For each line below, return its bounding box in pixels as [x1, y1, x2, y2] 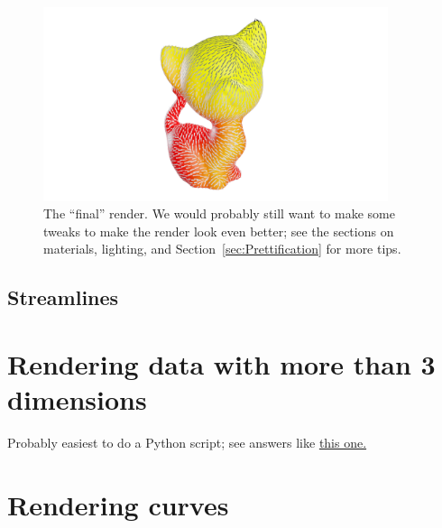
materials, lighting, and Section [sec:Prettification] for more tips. [43, 239, 401, 258]
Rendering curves [7, 486, 229, 523]
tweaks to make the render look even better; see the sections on [43, 221, 394, 240]
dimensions [7, 381, 147, 418]
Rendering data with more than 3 [7, 345, 436, 382]
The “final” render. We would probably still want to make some [43, 204, 395, 223]
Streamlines [7, 283, 119, 311]
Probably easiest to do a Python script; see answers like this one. [7, 433, 367, 452]
